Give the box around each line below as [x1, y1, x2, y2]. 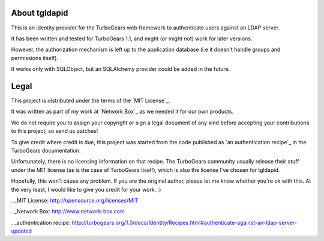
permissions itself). [11, 54, 59, 61]
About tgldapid [11, 8, 68, 18]
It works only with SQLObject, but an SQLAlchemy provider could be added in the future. [11, 66, 230, 73]
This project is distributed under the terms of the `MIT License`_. [11, 97, 170, 104]
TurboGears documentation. [11, 147, 81, 154]
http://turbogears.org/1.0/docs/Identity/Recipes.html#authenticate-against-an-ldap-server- [71, 219, 297, 226]
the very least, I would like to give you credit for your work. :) [11, 186, 161, 193]
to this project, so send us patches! [11, 127, 98, 135]
